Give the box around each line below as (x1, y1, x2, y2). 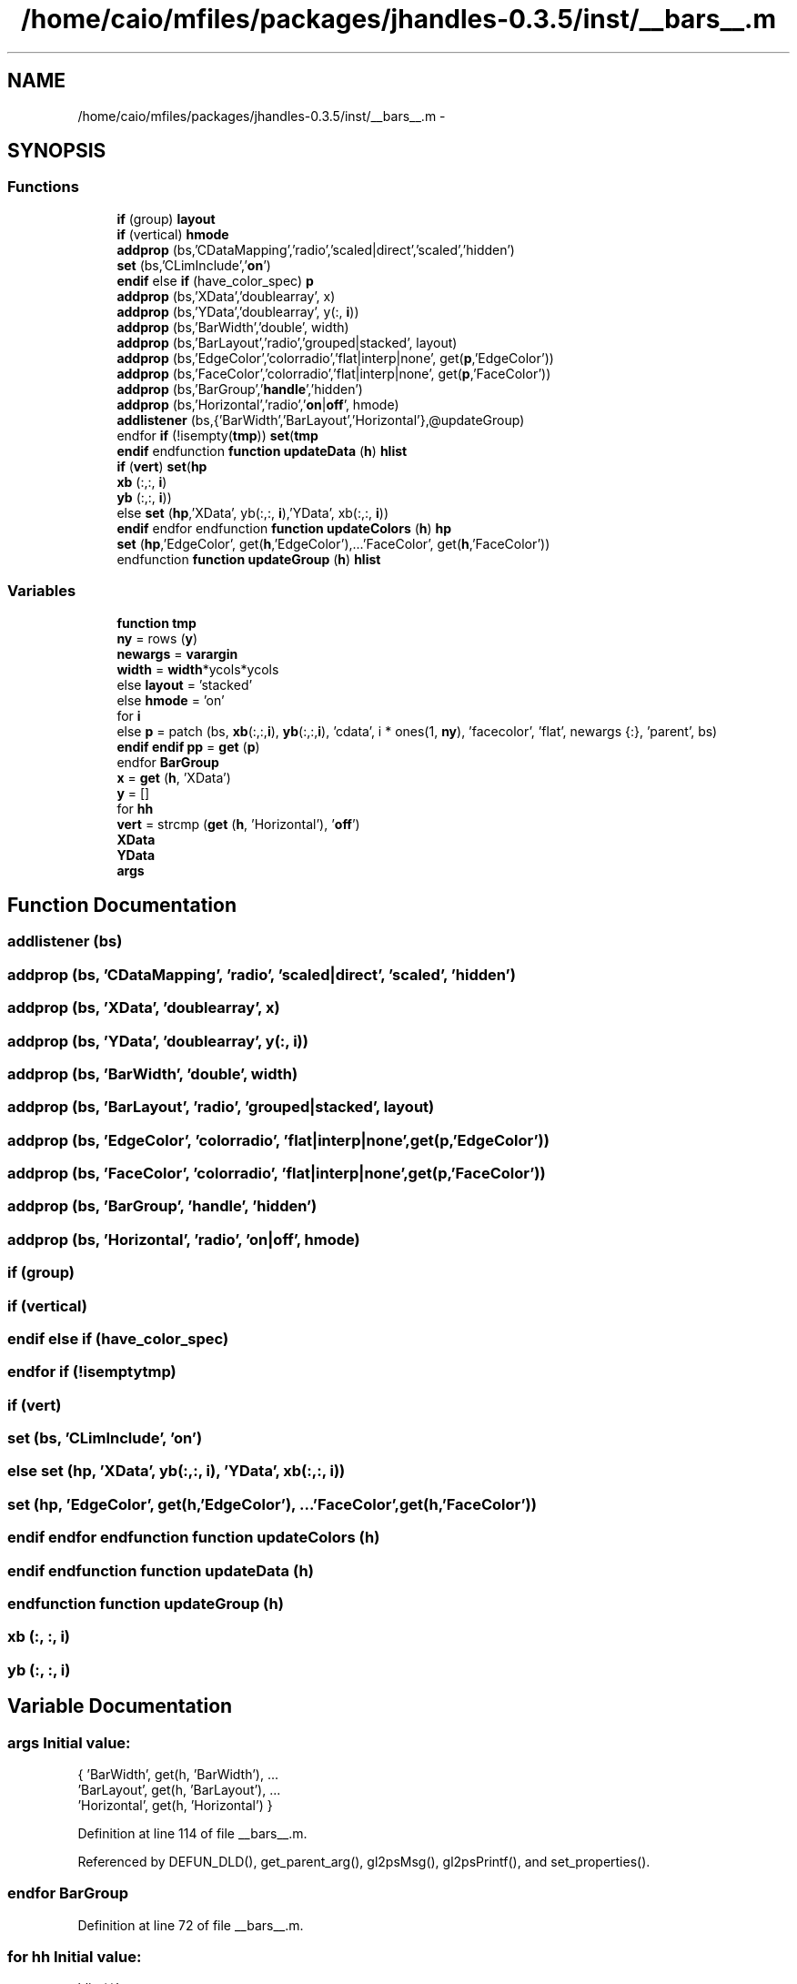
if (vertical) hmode (116, 226, 229, 242)
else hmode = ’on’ (116, 692, 225, 708)
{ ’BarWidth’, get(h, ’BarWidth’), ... (77, 1766, 279, 1782)
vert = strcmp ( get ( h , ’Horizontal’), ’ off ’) (116, 815, 360, 832)
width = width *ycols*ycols (116, 661, 279, 677)
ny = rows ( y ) (116, 630, 198, 646)
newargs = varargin (116, 645, 238, 662)
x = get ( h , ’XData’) (116, 769, 231, 785)
